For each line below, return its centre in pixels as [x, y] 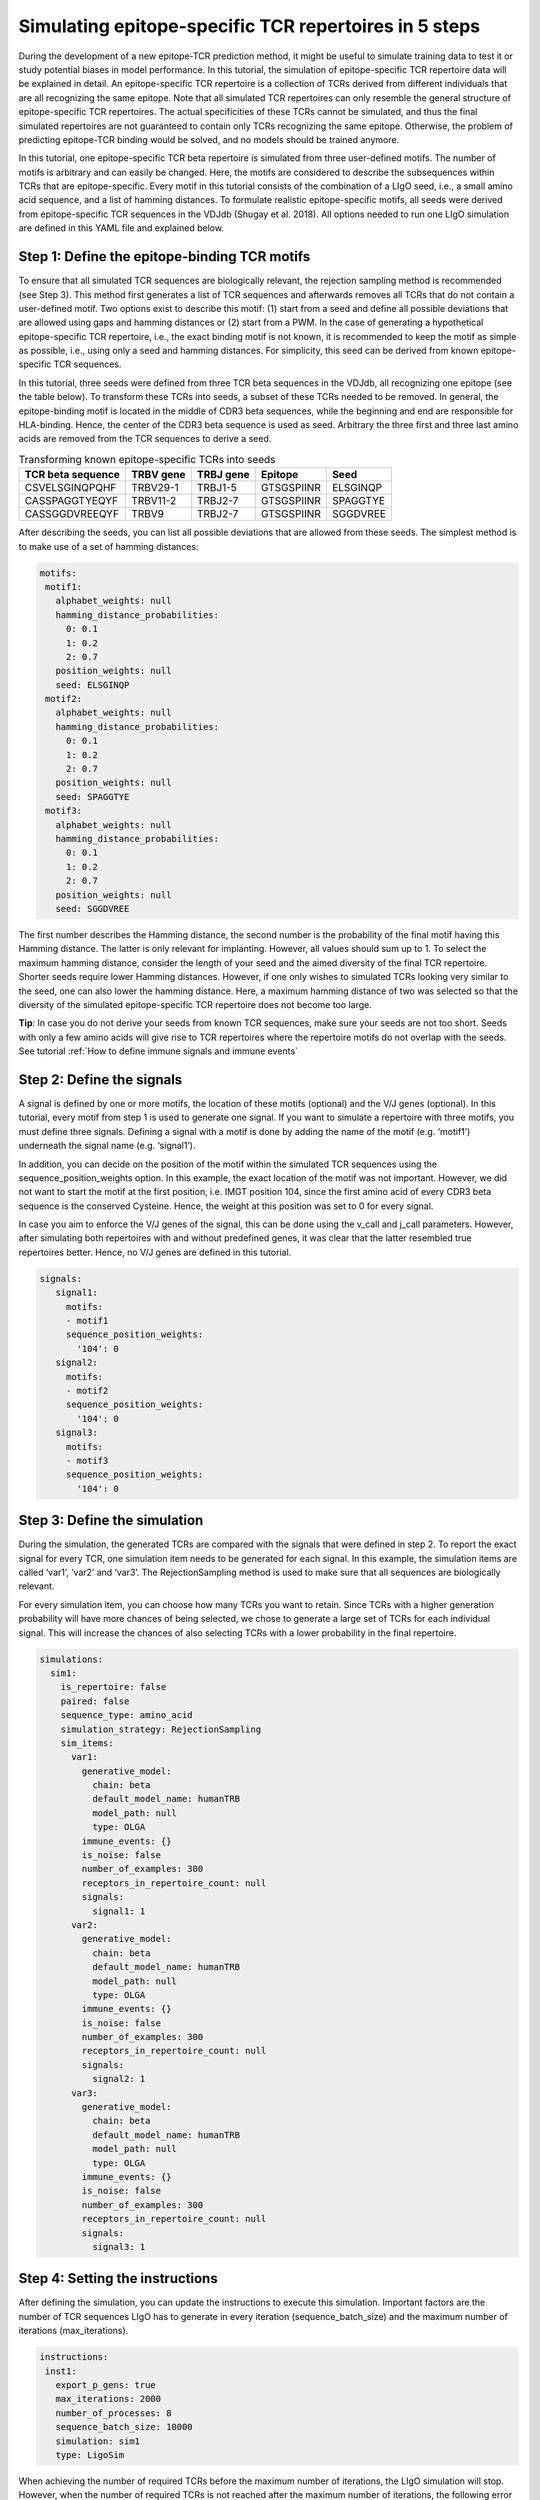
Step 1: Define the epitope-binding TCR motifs [164, 256]
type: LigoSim [90, 2454]
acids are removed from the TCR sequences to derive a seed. [145, 439]
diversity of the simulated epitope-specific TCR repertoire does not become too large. [195, 1004]
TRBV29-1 [155, 488]
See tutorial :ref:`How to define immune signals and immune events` [158, 1051]
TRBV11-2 [154, 501]
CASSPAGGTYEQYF [71, 501]
